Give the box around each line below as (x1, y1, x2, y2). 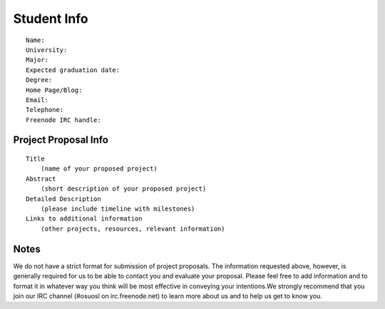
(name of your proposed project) (40, 165, 158, 173)
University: (26, 46, 68, 54)
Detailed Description (26, 195, 101, 203)
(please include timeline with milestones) (40, 205, 195, 213)
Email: (26, 96, 49, 103)
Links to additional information (26, 215, 143, 223)
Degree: (26, 76, 53, 84)
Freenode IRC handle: (26, 116, 101, 124)
